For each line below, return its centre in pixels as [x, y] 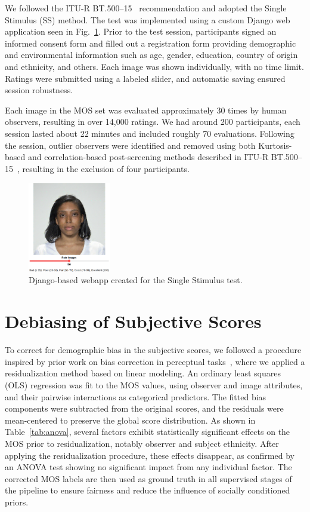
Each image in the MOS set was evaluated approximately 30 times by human [146, 110]
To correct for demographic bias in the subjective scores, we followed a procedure [153, 350]
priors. [17, 502]
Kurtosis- [275, 145]
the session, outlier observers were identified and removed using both [130, 145]
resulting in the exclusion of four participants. [106, 168]
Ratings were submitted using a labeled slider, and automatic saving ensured [145, 78]
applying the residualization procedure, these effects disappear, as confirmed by [150, 455]
